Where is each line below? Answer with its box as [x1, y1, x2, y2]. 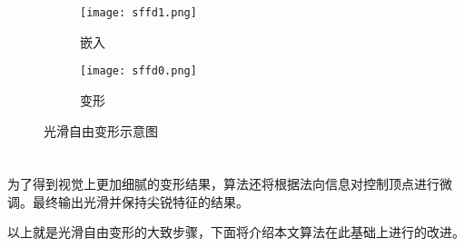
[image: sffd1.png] [80, 6, 197, 19]
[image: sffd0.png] [80, 64, 197, 78]
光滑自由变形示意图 [44, 121, 158, 140]
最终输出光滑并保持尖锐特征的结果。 [32, 192, 249, 211]
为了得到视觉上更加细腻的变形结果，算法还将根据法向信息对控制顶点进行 [7, 174, 439, 193]
